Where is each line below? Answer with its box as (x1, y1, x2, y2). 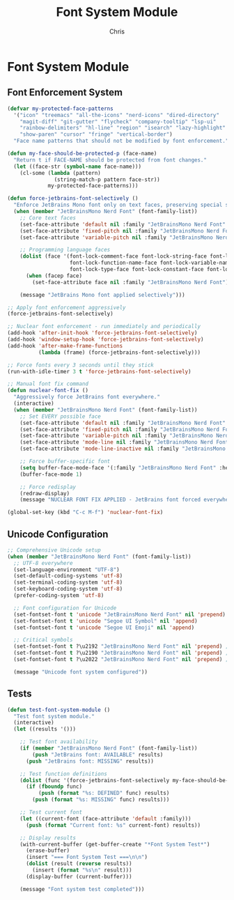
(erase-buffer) (25, 847, 70, 854)
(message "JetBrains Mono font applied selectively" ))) (19, 291, 186, 298)
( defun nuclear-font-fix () (7, 387, 89, 394)
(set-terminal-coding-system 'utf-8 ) (13, 579, 123, 586)
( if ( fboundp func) (25, 783, 82, 791)
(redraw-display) (19, 490, 70, 497)
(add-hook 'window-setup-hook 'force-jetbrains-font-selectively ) (7, 336, 204, 343)
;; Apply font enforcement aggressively (7, 304, 127, 311)
